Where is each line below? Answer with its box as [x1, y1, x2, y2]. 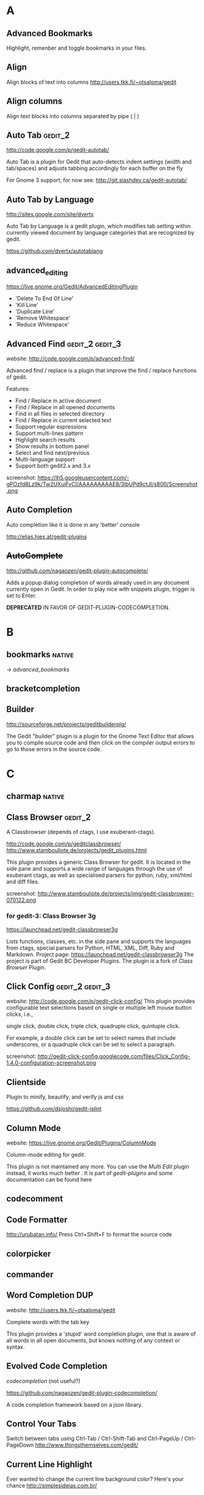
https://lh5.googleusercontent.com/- [37, 474, 129, 482]
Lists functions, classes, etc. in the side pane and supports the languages [6, 937, 191, 945]
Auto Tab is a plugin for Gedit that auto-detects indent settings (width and [6, 158, 192, 165]
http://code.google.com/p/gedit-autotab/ [6, 146, 109, 154]
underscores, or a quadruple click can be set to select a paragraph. [6, 1041, 176, 1048]
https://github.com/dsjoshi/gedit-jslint [6, 1105, 102, 1113]
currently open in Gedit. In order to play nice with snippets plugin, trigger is [6, 585, 195, 592]
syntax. [6, 1343, 25, 1350]
